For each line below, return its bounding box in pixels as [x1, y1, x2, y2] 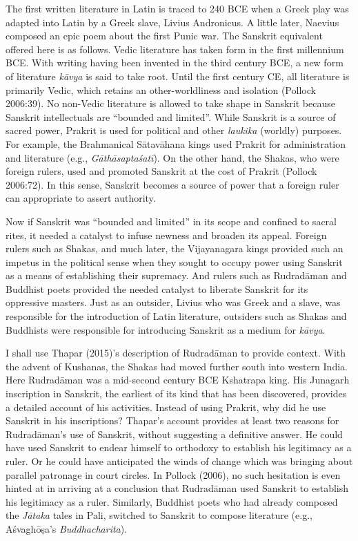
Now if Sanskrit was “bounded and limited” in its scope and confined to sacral [6, 213, 337, 228]
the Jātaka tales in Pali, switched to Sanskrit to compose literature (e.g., [6, 508, 312, 522]
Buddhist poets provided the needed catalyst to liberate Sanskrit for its [6, 281, 308, 296]
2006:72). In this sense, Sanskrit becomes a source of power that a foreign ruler [6, 177, 339, 191]
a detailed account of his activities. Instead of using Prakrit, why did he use [6, 399, 326, 414]
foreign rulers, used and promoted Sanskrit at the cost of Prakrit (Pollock [6, 164, 317, 178]
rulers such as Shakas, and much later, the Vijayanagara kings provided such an [6, 241, 344, 256]
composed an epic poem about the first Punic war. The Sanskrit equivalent [6, 28, 323, 43]
